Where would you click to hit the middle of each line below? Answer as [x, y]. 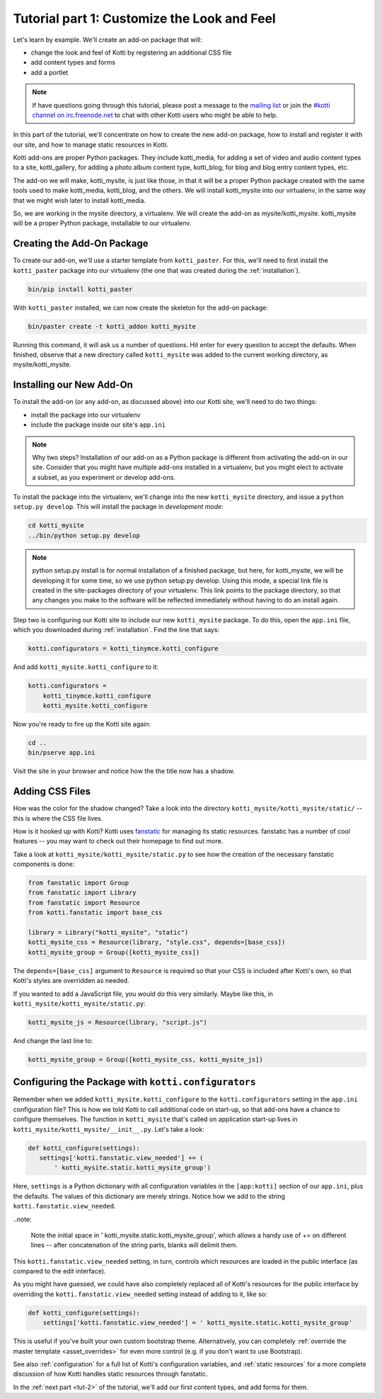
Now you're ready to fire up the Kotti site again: [82, 724]
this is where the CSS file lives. [58, 818]
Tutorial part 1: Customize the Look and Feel [144, 18]
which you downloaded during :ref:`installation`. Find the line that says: [116, 630]
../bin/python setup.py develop [84, 535]
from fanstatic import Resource [84, 903]
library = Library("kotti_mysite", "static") [108, 933]
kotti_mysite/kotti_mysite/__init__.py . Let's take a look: [109, 1129]
